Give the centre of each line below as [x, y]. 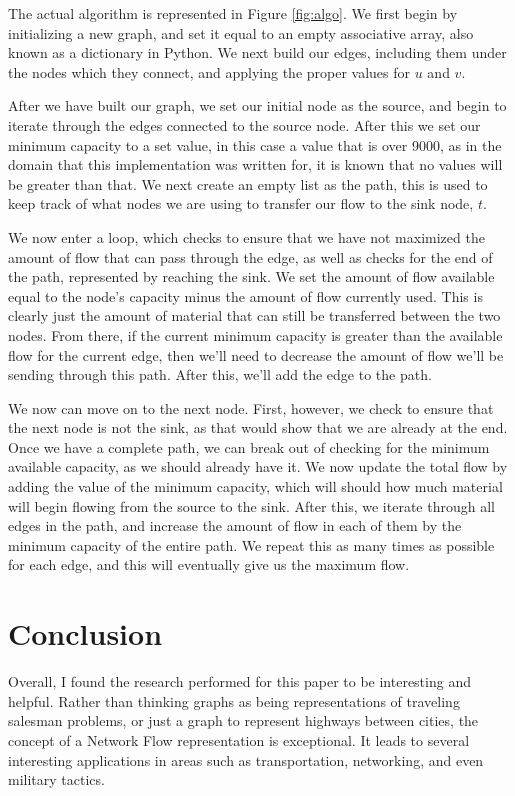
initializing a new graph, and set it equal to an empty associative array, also [241, 32]
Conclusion [85, 633]
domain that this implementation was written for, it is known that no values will [255, 164]
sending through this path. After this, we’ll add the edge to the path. [220, 374]
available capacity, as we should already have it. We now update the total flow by [258, 466]
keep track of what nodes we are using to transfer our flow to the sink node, [241, 203]
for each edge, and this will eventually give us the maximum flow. [209, 564]
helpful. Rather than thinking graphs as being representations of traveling [234, 700]
